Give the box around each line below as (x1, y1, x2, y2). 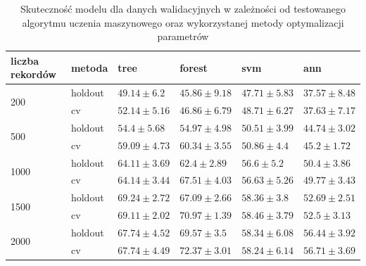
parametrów (157, 29, 209, 44)
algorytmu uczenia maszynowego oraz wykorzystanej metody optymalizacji (22, 15, 344, 30)
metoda (70, 60, 108, 75)
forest (179, 60, 208, 75)
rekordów (11, 67, 56, 82)
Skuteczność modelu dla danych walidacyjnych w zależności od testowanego (20, 1, 346, 15)
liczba (11, 53, 39, 68)
